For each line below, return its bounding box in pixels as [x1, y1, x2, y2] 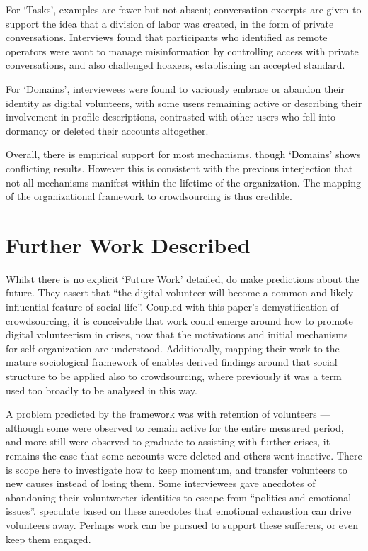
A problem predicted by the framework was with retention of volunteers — [6, 406, 330, 421]
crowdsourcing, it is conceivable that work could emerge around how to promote [6, 313, 353, 328]
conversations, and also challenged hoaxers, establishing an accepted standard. [6, 57, 345, 72]
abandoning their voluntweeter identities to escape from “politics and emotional [6, 489, 352, 504]
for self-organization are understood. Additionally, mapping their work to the [6, 340, 340, 355]
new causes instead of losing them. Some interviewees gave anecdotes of [6, 476, 316, 491]
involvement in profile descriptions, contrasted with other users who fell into [6, 109, 336, 124]
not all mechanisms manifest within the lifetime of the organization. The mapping [6, 174, 361, 189]
